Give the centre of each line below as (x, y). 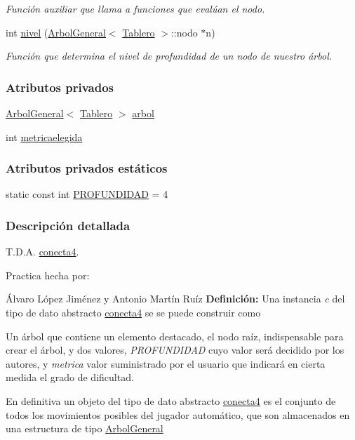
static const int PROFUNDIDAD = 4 (87, 194)
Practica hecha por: (48, 275)
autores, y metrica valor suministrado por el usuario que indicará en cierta (166, 363)
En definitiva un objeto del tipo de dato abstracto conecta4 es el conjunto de (171, 400)
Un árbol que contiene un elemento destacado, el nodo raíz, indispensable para (175, 336)
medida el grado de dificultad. (70, 377)
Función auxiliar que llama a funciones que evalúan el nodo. (135, 8)
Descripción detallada (68, 225)
